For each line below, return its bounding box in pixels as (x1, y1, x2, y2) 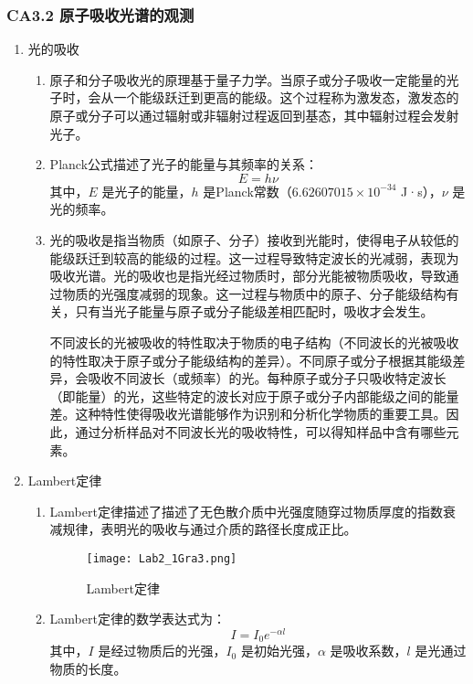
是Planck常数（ (203, 181, 292, 200)
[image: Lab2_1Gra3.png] (86, 551, 237, 565)
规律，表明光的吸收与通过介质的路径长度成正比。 (62, 519, 357, 539)
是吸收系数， (330, 641, 407, 660)
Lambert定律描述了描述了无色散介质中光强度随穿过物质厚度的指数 (49, 501, 443, 520)
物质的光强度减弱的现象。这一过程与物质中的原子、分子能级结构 (62, 283, 447, 303)
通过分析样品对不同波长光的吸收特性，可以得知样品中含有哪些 (75, 422, 447, 441)
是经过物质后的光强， (98, 641, 226, 660)
